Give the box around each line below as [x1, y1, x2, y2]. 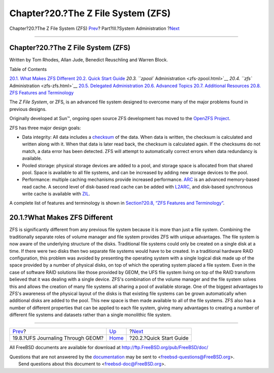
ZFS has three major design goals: [9, 125, 81, 131]
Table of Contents [9, 66, 47, 72]
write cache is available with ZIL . [22, 191, 91, 197]
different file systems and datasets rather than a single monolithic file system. [9, 312, 172, 318]
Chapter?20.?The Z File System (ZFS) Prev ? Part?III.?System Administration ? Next [9, 25, 180, 31]
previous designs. [9, 106, 47, 112]
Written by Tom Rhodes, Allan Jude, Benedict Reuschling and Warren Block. [9, 57, 168, 63]
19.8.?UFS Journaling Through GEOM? [12, 334, 104, 342]
